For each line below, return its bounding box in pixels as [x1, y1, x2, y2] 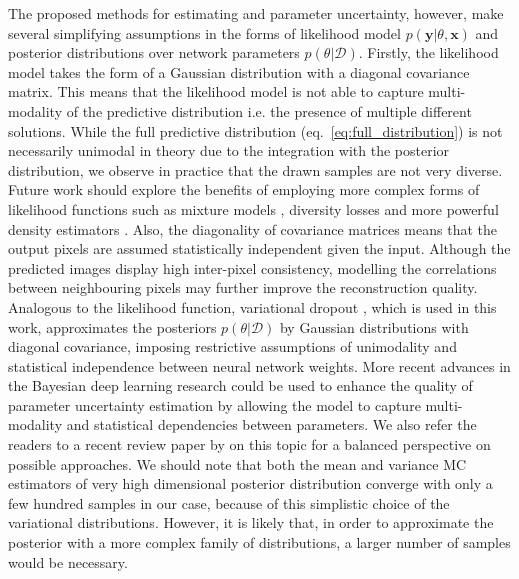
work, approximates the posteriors [8, 316, 217, 337]
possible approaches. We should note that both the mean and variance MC [8, 453, 467, 474]
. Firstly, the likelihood [358, 42, 499, 63]
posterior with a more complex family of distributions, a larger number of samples [8, 532, 511, 553]
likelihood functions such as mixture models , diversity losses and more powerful [8, 198, 499, 219]
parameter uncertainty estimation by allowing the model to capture [8, 394, 421, 415]
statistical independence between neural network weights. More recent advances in [8, 355, 511, 376]
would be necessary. [8, 551, 128, 572]
